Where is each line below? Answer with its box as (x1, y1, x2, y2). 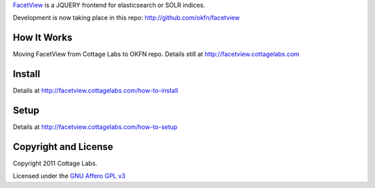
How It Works (12, 32, 73, 44)
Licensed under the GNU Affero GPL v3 (12, 172, 126, 180)
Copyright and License (12, 141, 114, 153)
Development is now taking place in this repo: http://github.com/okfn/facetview (12, 14, 240, 22)
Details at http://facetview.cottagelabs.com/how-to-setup (12, 123, 178, 131)
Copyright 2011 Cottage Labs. (12, 160, 97, 168)
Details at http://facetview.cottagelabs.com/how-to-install (12, 87, 178, 95)
